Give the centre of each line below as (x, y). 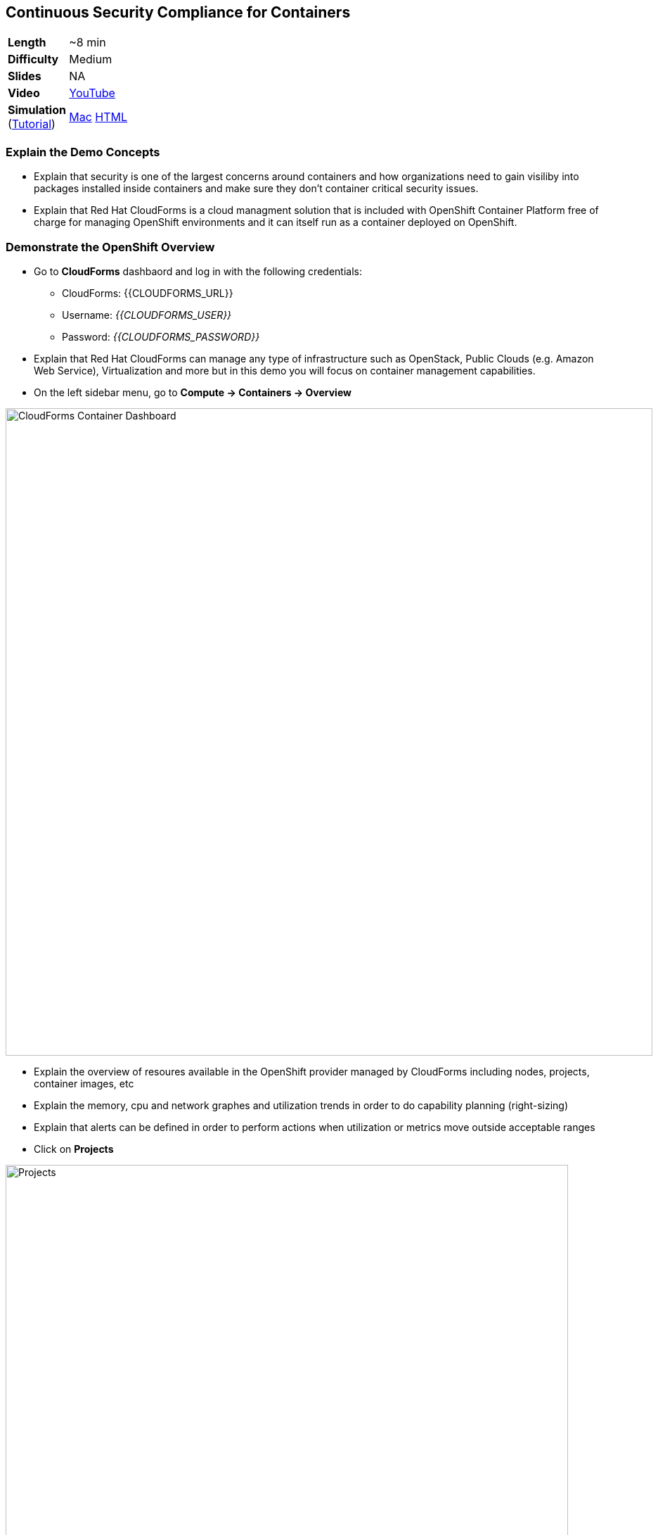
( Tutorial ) (32, 124)
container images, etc (84, 1083)
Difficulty (33, 59)
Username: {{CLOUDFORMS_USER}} (147, 315)
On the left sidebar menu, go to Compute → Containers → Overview (193, 392)
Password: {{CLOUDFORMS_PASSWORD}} (161, 336)
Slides (25, 76)
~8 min (88, 43)
